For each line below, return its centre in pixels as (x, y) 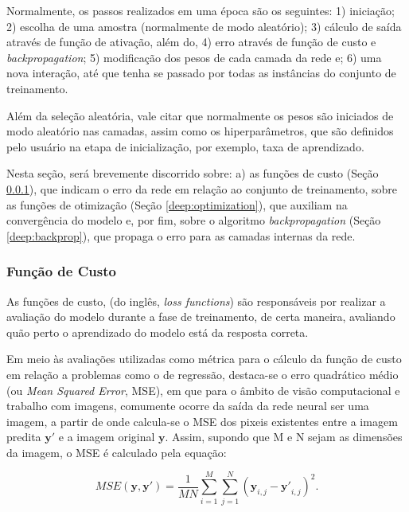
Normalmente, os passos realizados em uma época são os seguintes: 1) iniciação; (201, 10)
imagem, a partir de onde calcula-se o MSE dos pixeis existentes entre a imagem (202, 421)
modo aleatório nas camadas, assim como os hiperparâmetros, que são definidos (200, 131)
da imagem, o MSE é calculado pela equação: (117, 452)
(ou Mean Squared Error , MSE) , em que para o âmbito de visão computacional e (203, 390)
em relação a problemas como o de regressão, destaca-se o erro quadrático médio (203, 374)
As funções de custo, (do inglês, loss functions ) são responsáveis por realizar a (196, 301)
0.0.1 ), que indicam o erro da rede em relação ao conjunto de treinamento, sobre (202, 188)
